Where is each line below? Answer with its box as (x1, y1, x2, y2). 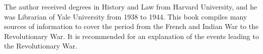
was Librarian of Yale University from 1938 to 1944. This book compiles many (4, 11, 247, 21)
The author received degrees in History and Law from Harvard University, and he (4, 1, 257, 11)
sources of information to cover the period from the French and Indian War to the (4, 21, 259, 31)
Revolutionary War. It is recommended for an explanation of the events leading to (4, 30, 259, 41)
